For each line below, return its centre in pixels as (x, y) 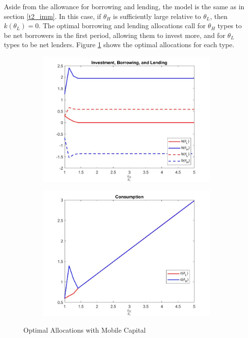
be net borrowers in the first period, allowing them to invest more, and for (115, 35)
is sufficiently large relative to (157, 16)
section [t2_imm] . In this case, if (53, 16)
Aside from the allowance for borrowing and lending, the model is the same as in (124, 6)
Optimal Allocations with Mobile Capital (85, 329)
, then (219, 16)
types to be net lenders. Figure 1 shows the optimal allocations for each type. (119, 44)
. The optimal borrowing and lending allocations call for (122, 26)
